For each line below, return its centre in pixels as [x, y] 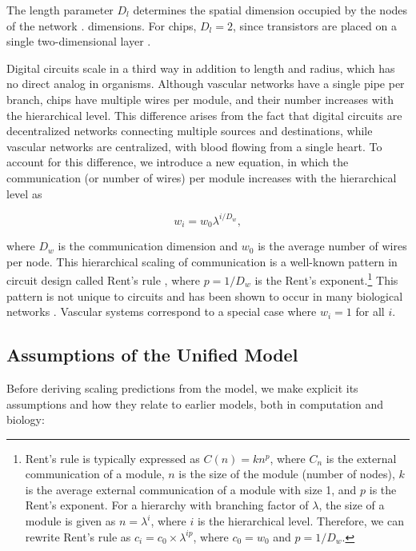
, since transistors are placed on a [314, 25]
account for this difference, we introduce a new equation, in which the [178, 162]
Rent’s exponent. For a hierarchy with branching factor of [167, 505]
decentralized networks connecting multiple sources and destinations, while [190, 131]
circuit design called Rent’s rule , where [103, 279]
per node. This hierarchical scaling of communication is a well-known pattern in [202, 261]
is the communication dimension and [148, 246]
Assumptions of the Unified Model [152, 355]
